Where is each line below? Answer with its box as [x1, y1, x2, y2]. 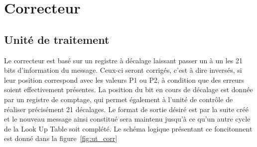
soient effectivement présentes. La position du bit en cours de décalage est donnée [4, 84, 253, 95]
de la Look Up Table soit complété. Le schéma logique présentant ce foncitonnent [4, 123, 253, 134]
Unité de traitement [4, 31, 110, 47]
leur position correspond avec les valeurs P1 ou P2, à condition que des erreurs [4, 74, 245, 85]
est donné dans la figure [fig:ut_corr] [4, 133, 118, 144]
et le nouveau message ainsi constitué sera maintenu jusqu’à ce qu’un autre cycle [4, 114, 251, 124]
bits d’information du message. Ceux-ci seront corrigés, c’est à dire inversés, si [4, 65, 242, 75]
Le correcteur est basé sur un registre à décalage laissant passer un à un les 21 [4, 55, 243, 65]
